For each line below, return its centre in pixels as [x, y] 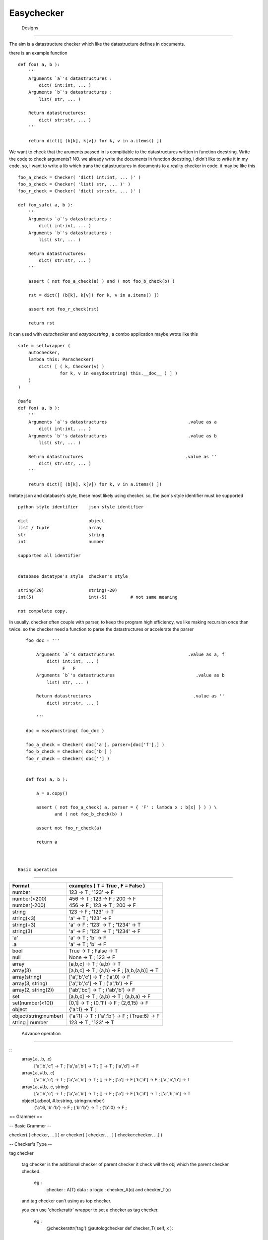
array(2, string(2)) [33, 990]
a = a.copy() [52, 793]
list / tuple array [60, 528]
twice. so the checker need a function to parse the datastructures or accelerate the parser [101, 629]
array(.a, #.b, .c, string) [45, 1087]
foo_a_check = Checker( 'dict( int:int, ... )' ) [80, 177]
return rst [41, 323]
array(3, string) [30, 984]
